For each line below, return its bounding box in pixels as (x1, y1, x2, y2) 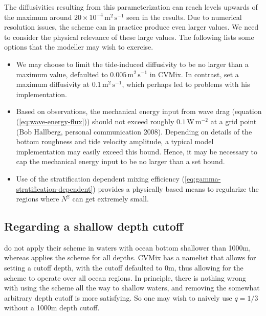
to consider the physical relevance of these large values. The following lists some (4, 31, 254, 42)
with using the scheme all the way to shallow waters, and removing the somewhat (4, 282, 260, 293)
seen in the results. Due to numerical (126, 11, 242, 22)
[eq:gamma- (184, 173, 221, 184)
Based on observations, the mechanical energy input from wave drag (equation (16, 106, 262, 117)
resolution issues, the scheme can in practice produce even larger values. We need (4, 21, 259, 32)
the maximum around (4, 11, 72, 22)
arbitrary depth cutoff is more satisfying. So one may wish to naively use (4, 292, 232, 303)
